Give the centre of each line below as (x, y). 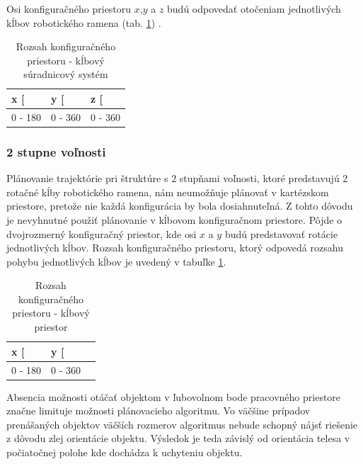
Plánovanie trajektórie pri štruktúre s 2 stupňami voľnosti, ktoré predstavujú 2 (177, 178)
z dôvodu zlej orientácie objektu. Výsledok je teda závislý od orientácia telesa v (178, 438)
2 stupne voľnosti (56, 151)
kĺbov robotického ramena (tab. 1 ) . (84, 22)
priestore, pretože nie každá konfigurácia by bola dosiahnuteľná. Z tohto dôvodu (180, 206)
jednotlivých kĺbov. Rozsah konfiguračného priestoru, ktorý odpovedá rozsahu (175, 248)
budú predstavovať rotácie (281, 233)
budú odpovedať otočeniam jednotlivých (254, 9)
